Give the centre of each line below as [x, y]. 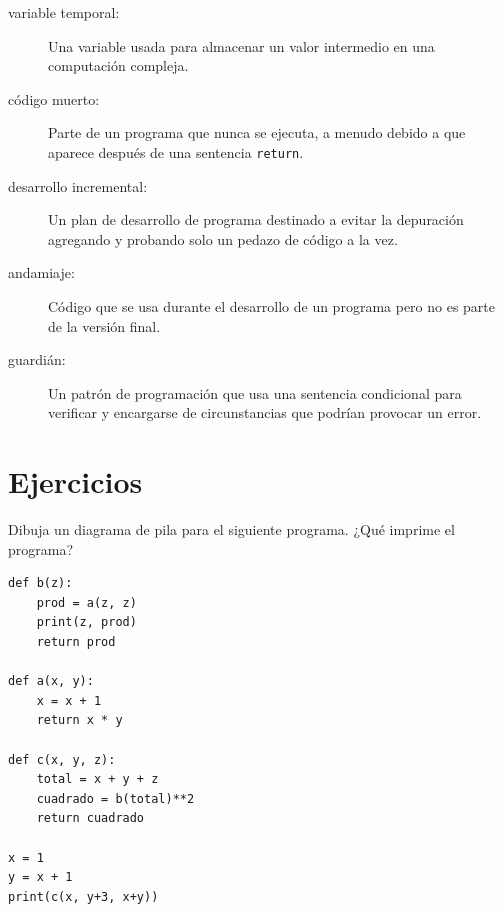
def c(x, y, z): [62, 759]
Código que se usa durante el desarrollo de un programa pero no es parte [272, 306]
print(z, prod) [86, 622]
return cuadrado [90, 818]
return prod [76, 642]
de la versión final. [104, 325]
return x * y [79, 720]
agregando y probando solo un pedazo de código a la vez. [223, 238]
